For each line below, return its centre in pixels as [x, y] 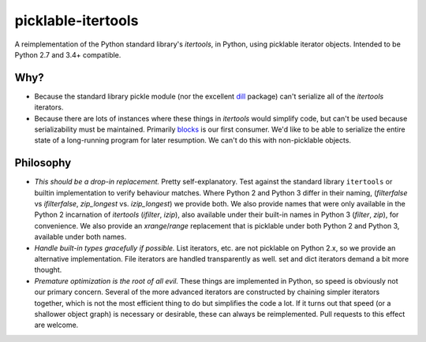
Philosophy [43, 163]
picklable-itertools [77, 20]
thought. [48, 270]
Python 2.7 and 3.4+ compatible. [68, 54]
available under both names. [80, 237]
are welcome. [56, 325]
